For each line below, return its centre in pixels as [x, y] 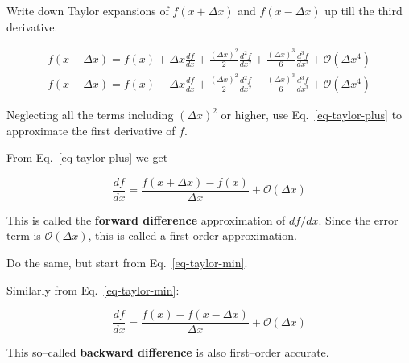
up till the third [364, 10]
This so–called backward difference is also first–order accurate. [168, 352]
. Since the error [358, 219]
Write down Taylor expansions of [88, 10]
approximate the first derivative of [91, 130]
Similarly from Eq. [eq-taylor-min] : [93, 289]
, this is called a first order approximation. [192, 235]
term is [24, 235]
